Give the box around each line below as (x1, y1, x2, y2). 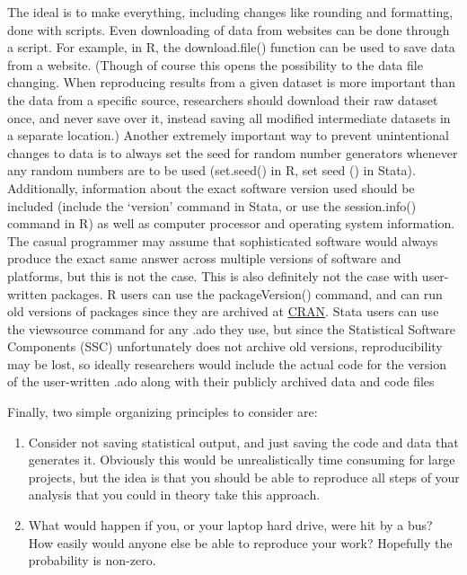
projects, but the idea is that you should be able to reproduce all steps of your (28, 467, 460, 486)
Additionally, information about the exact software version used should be (7, 178, 415, 197)
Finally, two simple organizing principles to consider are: (7, 402, 318, 421)
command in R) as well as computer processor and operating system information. (7, 214, 455, 233)
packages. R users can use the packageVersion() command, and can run (51, 284, 443, 303)
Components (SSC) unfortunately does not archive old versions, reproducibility (7, 337, 443, 356)
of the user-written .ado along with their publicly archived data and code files (7, 372, 435, 391)
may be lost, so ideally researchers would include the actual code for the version (7, 354, 446, 373)
